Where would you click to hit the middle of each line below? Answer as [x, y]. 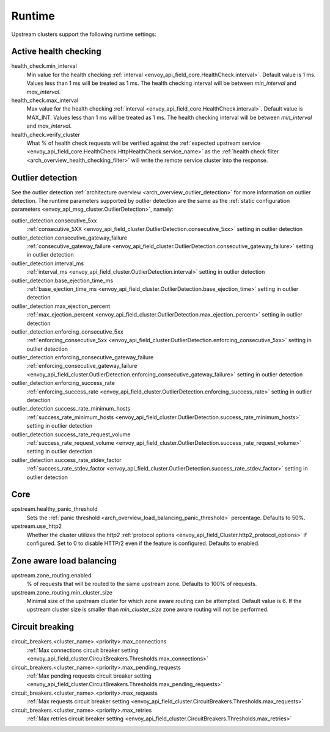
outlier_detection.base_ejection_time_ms [62, 280]
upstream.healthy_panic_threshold [54, 509]
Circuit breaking [43, 627]
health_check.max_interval [45, 100]
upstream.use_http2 [37, 526]
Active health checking [56, 52]
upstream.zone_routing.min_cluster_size [62, 592]
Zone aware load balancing [64, 561]
